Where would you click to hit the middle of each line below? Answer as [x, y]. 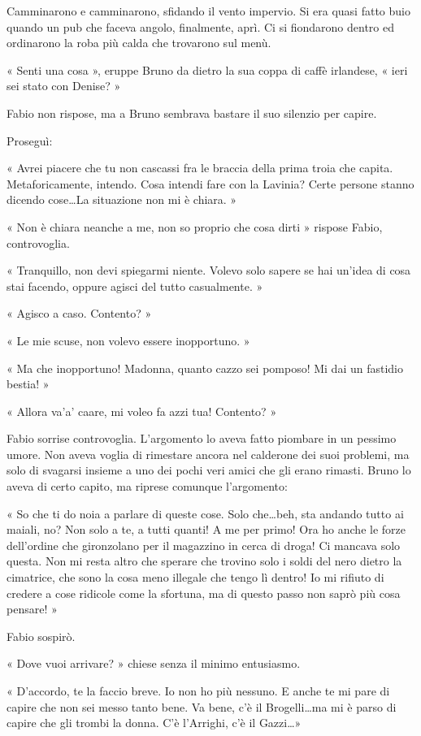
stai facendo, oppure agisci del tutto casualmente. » [135, 286]
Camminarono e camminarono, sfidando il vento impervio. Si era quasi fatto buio [208, 11]
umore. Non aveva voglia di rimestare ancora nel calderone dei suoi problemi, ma [208, 454]
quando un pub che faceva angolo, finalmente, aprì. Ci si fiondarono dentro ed [201, 26]
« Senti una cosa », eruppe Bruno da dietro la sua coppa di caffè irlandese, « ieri [207, 69]
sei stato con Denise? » [64, 86]
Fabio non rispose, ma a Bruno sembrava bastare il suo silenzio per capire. [192, 113]
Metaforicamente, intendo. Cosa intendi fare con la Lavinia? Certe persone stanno [210, 183]
